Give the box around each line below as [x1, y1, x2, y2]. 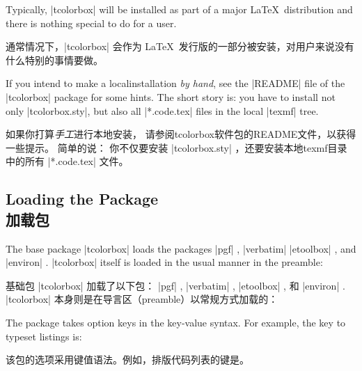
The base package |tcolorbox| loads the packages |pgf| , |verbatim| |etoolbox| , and [6, 241, 356, 255]
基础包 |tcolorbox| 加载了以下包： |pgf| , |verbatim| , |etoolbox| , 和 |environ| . [6, 278, 345, 292]
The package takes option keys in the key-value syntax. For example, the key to [6, 315, 346, 329]
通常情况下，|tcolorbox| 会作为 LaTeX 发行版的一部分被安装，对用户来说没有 [6, 39, 354, 54]
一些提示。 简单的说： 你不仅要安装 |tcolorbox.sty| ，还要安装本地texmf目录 [6, 140, 347, 155]
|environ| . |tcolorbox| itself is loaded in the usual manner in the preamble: [6, 255, 323, 269]
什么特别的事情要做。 [6, 52, 103, 67]
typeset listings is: [6, 329, 82, 343]
